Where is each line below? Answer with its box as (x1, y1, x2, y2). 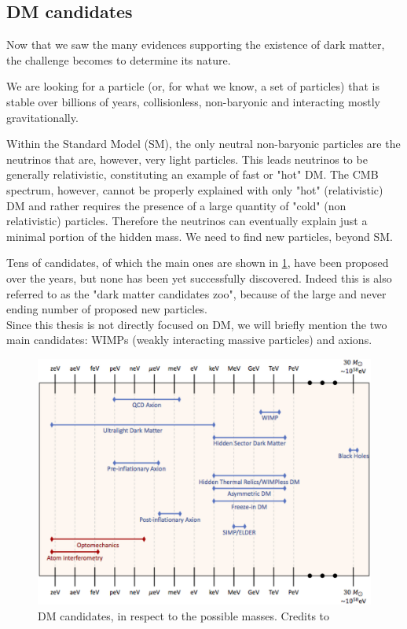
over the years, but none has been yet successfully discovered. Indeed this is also (6, 269, 392, 286)
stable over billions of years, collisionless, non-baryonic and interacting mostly (6, 93, 380, 109)
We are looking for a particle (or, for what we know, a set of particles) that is (6, 78, 379, 94)
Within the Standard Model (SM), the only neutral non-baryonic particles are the (6, 135, 401, 152)
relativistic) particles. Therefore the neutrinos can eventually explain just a (6, 213, 368, 229)
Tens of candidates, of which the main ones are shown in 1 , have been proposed (6, 254, 389, 271)
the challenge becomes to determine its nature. (6, 51, 231, 68)
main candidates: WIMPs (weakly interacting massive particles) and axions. (6, 331, 372, 348)
